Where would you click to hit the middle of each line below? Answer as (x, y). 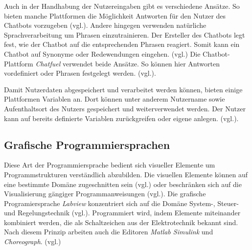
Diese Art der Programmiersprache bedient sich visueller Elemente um (110, 165)
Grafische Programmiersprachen (87, 144)
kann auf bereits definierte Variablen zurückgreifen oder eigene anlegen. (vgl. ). (121, 118)
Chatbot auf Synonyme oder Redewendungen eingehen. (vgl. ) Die (102, 53)
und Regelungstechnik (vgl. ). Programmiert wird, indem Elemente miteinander (122, 213)
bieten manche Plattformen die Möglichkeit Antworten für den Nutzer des (115, 15)
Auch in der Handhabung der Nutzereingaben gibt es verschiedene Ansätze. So (122, 6)
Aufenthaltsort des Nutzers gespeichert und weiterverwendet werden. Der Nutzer (125, 108)
